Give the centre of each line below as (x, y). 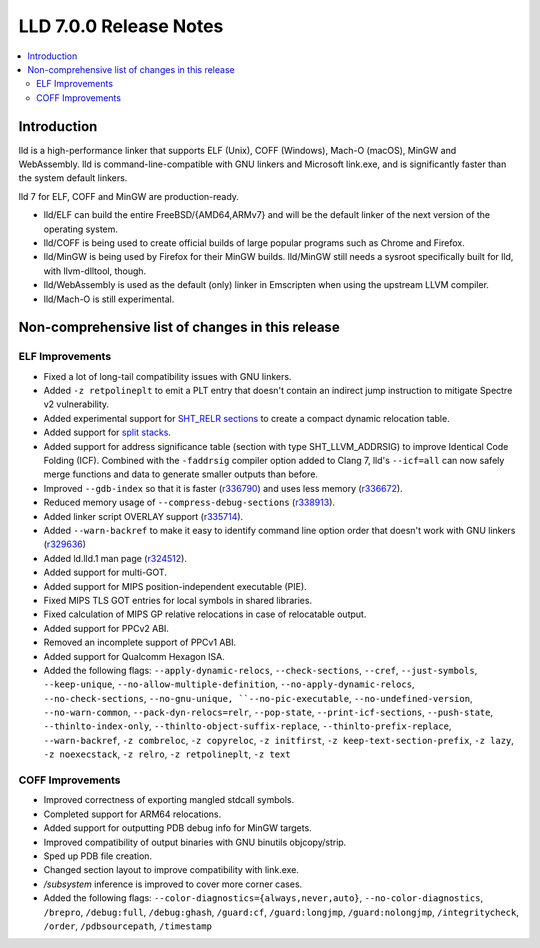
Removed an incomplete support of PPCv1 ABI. (140, 642)
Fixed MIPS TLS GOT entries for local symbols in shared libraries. (178, 600)
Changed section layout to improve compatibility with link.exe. (171, 870)
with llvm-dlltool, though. (95, 271)
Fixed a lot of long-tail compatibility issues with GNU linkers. (167, 376)
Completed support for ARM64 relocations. (132, 814)
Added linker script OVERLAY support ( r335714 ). (143, 516)
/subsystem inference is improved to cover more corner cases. (173, 884)
